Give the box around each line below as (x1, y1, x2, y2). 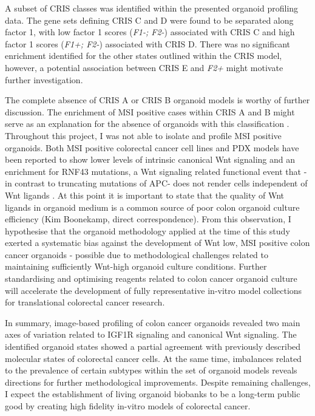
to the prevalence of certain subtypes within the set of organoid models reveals (5, 364, 297, 377)
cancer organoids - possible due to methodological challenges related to (5, 248, 269, 261)
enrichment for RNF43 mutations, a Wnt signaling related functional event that (5, 165, 301, 177)
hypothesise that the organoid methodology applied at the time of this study (5, 224, 290, 237)
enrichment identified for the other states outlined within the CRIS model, (5, 49, 282, 62)
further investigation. (5, 73, 83, 86)
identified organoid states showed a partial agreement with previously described (5, 340, 301, 353)
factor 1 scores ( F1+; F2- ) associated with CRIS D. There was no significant (5, 37, 291, 50)
